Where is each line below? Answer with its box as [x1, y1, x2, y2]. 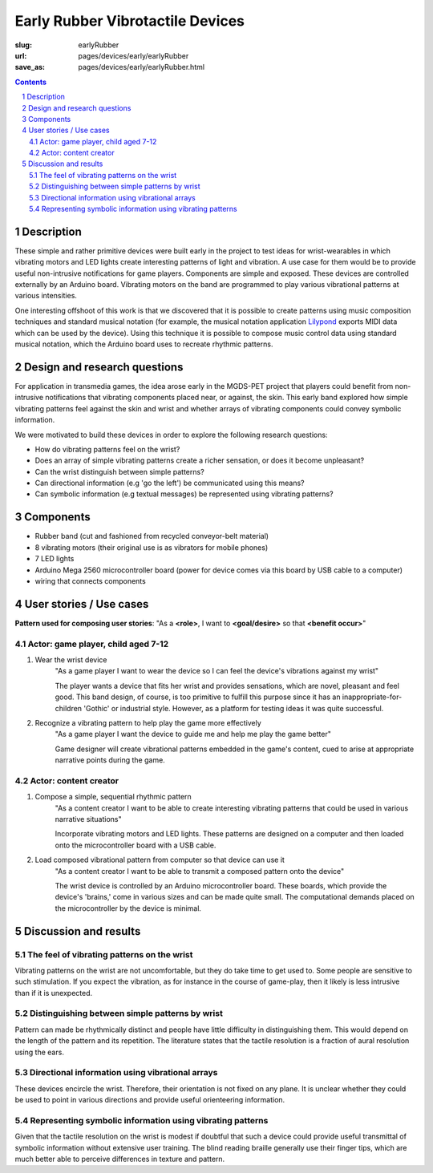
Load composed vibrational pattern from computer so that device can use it [34, 855, 285, 865]
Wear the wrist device [34, 654, 107, 665]
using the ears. [14, 1047, 64, 1057]
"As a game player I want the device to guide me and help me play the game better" [55, 730, 332, 739]
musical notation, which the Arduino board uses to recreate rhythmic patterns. [14, 339, 273, 349]
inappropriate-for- [342, 692, 403, 702]
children [55, 703, 83, 713]
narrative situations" [55, 815, 122, 824]
